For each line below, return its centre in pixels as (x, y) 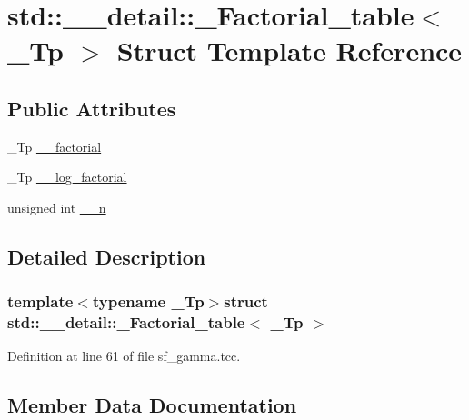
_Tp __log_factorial (67, 177)
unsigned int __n (57, 207)
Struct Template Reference (289, 50)
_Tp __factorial (55, 146)
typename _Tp (148, 301)
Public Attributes (92, 108)
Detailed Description (107, 256)
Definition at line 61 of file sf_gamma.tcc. (124, 356)
